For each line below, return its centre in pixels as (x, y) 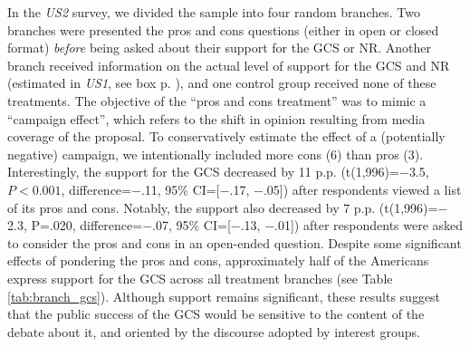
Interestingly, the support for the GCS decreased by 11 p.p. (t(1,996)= (203, 172)
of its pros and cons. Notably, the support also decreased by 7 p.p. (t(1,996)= (223, 207)
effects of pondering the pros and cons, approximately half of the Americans (218, 260)
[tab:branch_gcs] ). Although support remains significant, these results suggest (224, 296)
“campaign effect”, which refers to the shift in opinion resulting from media (216, 118)
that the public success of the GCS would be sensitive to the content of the (216, 314)
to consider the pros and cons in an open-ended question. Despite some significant (235, 242)
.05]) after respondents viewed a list (362, 189)
